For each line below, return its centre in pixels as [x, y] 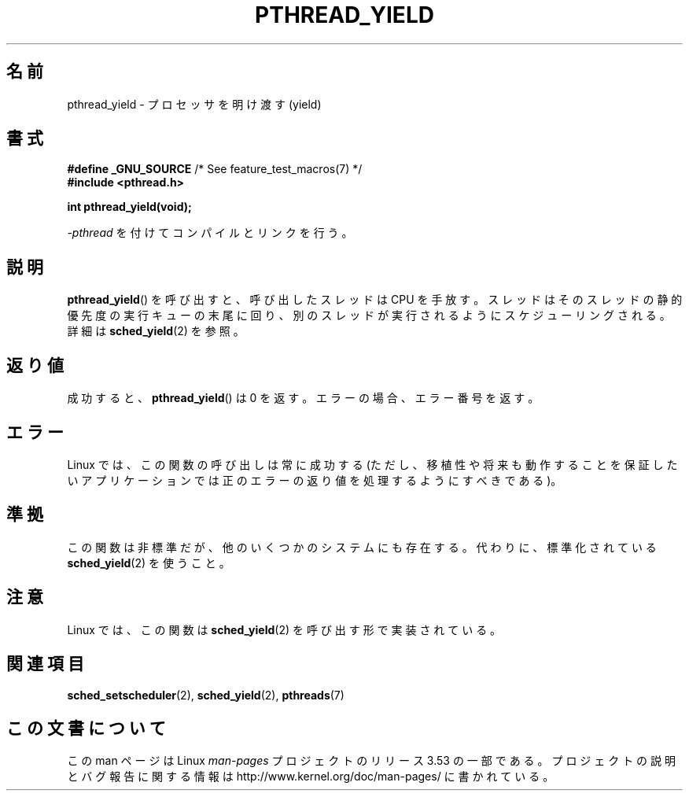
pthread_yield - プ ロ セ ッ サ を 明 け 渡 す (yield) [194, 104]
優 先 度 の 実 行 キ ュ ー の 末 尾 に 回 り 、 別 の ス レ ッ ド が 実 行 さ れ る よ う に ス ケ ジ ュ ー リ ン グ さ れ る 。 [369, 315]
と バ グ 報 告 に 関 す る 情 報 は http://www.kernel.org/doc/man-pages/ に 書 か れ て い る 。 [311, 777]
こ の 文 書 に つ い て [86, 728]
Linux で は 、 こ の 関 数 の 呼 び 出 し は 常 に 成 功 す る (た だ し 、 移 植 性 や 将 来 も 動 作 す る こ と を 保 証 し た [372, 464]
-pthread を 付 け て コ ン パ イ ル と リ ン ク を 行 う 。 [210, 233]
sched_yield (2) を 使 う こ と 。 [149, 563]
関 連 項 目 [45, 664]
